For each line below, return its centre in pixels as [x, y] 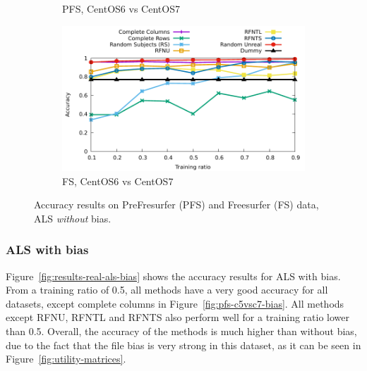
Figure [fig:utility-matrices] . [66, 359]
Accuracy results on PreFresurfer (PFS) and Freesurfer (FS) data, [176, 205]
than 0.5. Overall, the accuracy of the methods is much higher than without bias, [181, 331]
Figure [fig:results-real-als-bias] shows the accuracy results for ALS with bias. [173, 276]
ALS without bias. [73, 218]
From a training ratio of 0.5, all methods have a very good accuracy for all [167, 290]
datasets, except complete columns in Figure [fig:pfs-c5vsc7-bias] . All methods [175, 303]
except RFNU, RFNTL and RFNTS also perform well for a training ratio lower [178, 317]
